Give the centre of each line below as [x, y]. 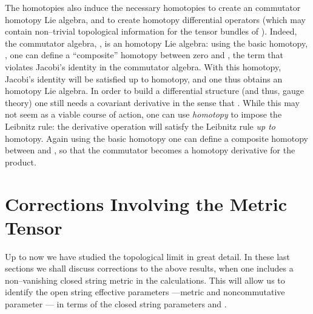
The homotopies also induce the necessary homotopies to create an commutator [153, 7]
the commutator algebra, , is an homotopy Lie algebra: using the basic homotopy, [156, 43]
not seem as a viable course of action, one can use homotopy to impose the [143, 114]
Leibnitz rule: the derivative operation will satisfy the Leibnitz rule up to [140, 126]
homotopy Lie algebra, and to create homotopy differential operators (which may [155, 19]
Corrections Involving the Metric [146, 203]
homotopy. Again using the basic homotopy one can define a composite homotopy [156, 138]
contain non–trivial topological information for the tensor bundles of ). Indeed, [151, 31]
